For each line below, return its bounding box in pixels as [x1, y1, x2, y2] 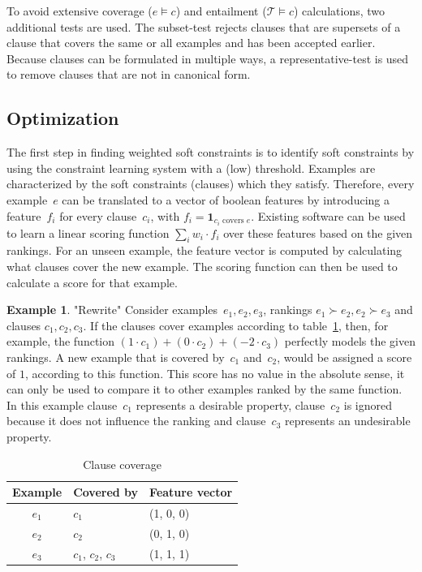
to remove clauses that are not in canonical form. [6, 66, 251, 83]
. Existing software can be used [251, 207, 406, 224]
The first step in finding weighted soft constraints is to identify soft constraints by [6, 144, 415, 161]
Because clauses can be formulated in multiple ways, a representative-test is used [6, 49, 409, 67]
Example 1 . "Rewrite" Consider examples [6, 301, 218, 318]
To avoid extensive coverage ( [6, 2, 153, 19]
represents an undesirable [284, 412, 411, 429]
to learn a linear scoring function [6, 224, 170, 241]
